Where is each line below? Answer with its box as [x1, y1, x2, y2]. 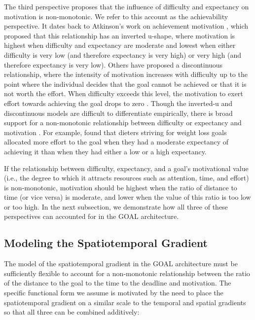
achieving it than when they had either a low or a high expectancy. [4, 146, 207, 156]
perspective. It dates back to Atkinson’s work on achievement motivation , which [4, 21, 249, 31]
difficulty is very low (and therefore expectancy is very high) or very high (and [4, 49, 242, 60]
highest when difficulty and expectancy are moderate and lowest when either [4, 40, 236, 50]
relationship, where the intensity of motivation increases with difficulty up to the [4, 69, 248, 79]
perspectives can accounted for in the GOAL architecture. [4, 211, 179, 221]
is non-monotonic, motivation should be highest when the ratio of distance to [4, 182, 237, 192]
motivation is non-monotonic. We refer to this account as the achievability [4, 11, 228, 21]
